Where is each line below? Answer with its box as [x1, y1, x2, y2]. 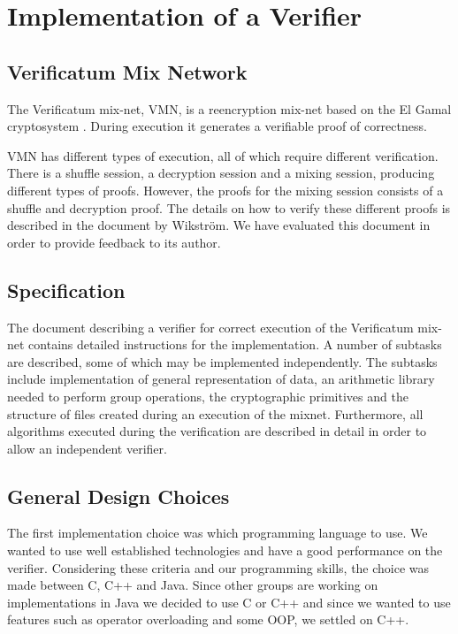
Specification [7, 276, 126, 303]
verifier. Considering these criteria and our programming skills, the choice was [7, 558, 430, 577]
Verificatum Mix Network [7, 57, 248, 85]
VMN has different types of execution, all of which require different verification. [7, 146, 439, 164]
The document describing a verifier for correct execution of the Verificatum [7, 317, 414, 336]
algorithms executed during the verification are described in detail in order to [7, 422, 427, 440]
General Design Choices [7, 482, 230, 509]
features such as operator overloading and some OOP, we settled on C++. [7, 610, 409, 629]
